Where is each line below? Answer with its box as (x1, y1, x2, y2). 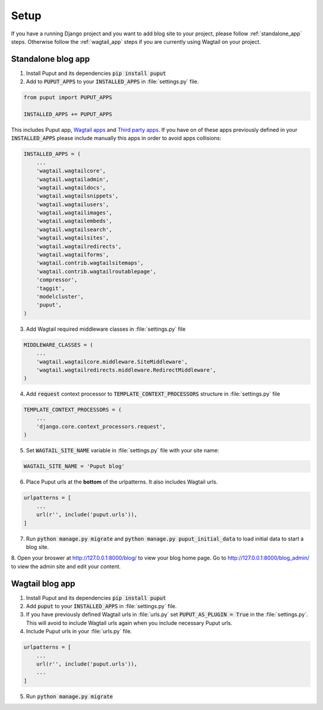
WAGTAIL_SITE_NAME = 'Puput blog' (23, 463, 125, 470)
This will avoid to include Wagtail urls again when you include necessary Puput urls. (26, 619, 233, 626)
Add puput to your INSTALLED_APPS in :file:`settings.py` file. (26, 603, 177, 610)
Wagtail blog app (11, 578, 76, 588)
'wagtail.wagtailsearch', (36, 226, 112, 233)
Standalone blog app (11, 54, 90, 64)
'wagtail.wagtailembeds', (36, 217, 112, 225)
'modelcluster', (36, 294, 84, 300)
